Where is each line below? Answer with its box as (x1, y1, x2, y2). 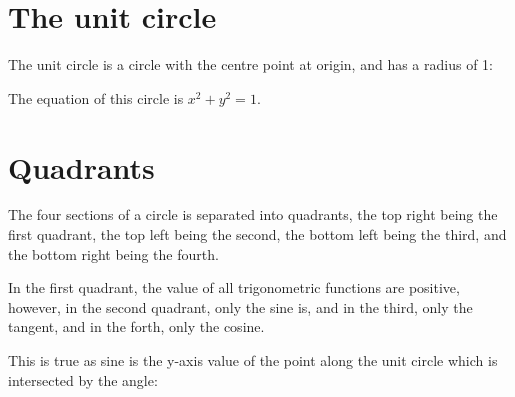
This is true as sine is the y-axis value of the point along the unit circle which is (8, 350, 498, 370)
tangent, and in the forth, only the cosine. (8, 316, 265, 337)
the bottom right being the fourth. (8, 243, 219, 264)
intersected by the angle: (8, 369, 158, 390)
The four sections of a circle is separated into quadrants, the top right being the (8, 204, 498, 225)
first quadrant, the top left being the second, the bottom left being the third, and (8, 224, 507, 245)
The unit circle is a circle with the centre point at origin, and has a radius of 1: (8, 54, 493, 75)
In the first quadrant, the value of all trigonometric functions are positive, (8, 277, 460, 298)
